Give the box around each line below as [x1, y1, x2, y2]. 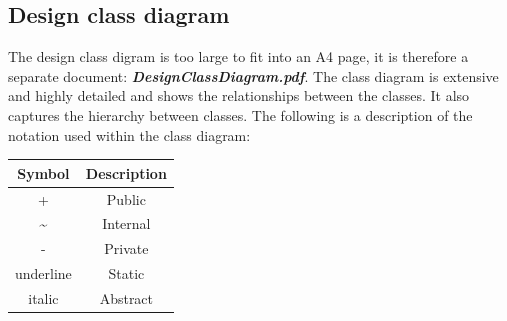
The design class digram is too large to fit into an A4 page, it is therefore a [8, 46, 469, 67]
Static [108, 263, 145, 284]
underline [15, 263, 72, 284]
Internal [102, 213, 151, 234]
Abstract [99, 287, 154, 308]
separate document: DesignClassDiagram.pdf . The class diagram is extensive [8, 65, 499, 86]
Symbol [17, 162, 70, 183]
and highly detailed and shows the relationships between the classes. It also [8, 85, 470, 106]
